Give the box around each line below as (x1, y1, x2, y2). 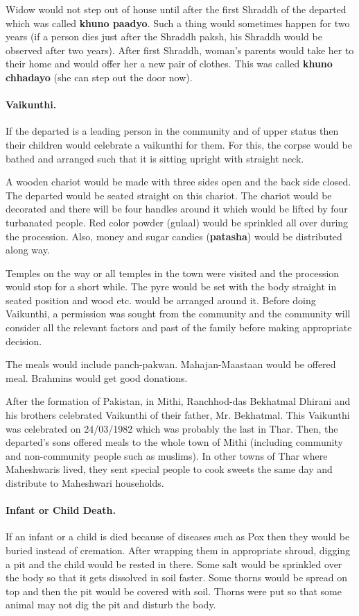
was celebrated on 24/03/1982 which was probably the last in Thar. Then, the (6, 421, 338, 435)
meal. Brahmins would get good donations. (6, 370, 188, 385)
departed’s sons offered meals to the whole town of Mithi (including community (6, 435, 343, 449)
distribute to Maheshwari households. (6, 476, 164, 490)
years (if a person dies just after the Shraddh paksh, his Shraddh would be (6, 29, 322, 44)
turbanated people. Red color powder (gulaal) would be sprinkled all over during (6, 215, 349, 229)
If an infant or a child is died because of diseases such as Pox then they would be (6, 529, 350, 544)
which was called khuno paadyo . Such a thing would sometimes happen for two (6, 15, 350, 30)
